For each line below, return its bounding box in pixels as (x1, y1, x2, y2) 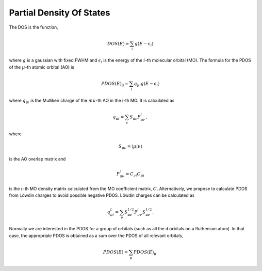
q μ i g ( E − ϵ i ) (134, 80, 160, 87)
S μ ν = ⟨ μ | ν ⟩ (118, 143, 143, 150)
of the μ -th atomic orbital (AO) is (9, 64, 75, 70)
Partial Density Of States (9, 7, 110, 18)
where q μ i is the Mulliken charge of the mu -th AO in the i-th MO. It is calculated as (9, 97, 175, 104)
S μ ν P (129, 114, 141, 121)
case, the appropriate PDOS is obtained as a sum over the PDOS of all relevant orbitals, (9, 233, 183, 239)
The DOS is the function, (9, 24, 58, 30)
